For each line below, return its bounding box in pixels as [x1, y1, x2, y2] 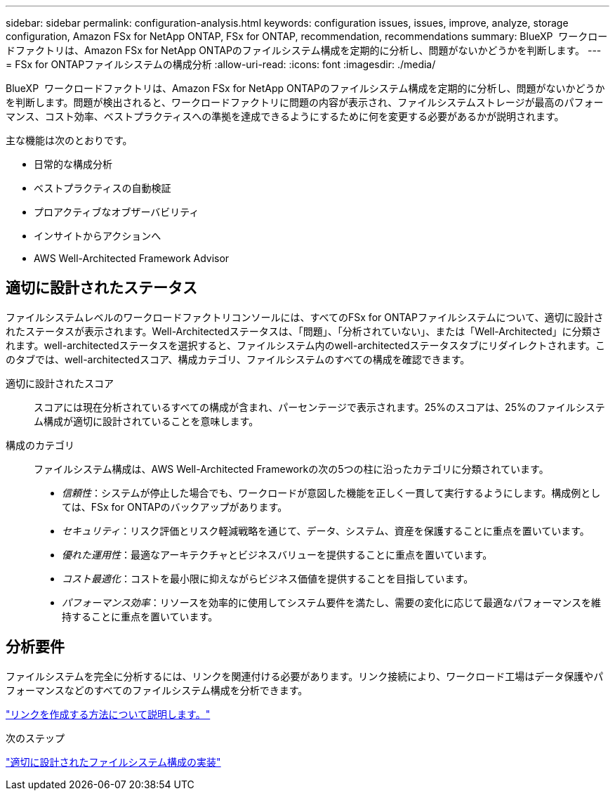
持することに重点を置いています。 [62, 610, 218, 622]
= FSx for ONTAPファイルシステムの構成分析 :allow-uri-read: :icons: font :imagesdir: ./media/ [6, 58, 436, 70]
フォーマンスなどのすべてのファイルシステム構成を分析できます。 [6, 684, 308, 696]
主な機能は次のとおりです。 [6, 134, 133, 146]
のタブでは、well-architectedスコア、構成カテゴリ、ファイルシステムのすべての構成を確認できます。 [6, 353, 470, 365]
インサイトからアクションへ [34, 230, 161, 242]
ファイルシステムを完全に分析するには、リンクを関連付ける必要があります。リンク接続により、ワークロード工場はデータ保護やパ [6, 670, 604, 682]
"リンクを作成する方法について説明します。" [6, 707, 211, 720]
